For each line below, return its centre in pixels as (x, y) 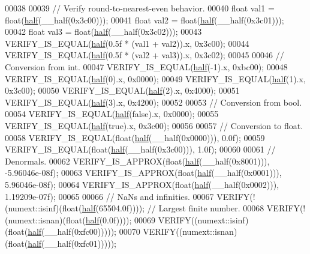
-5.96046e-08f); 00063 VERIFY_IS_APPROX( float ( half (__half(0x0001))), (143, 173)
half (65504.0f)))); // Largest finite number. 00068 (173, 208)
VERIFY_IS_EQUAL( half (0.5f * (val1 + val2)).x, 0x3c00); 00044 (127, 43)
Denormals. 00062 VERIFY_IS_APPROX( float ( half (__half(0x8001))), (137, 161)
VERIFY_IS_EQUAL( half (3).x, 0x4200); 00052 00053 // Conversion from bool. (154, 102)
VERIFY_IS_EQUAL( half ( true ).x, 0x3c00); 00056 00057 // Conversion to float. (154, 125)
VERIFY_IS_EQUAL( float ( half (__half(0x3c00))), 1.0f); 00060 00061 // (140, 149)
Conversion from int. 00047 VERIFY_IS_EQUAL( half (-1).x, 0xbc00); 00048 (146, 66)
